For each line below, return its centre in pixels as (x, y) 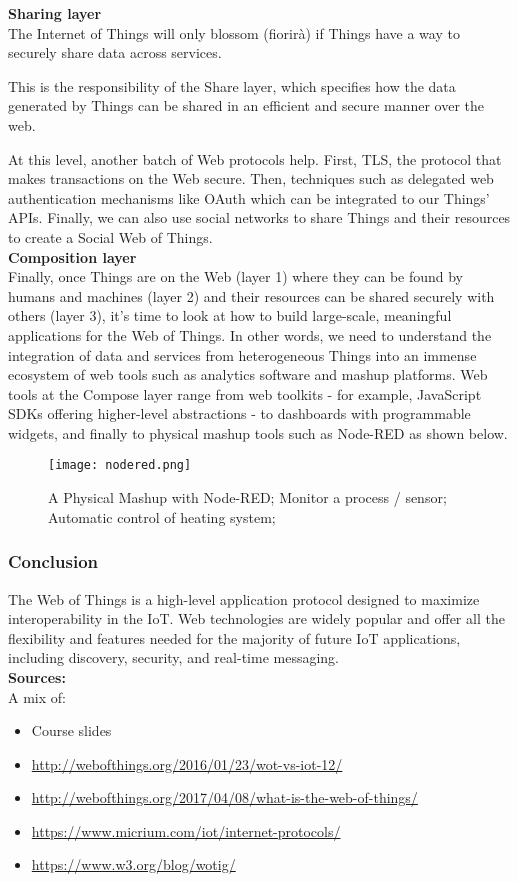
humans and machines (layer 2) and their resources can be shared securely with (251, 295)
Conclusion (53, 561)
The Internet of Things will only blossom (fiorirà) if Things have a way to (234, 32)
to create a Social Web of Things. (110, 236)
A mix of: (37, 696)
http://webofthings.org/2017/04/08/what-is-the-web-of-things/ (224, 797)
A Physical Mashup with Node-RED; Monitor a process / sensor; (247, 497)
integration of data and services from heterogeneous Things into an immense (242, 354)
